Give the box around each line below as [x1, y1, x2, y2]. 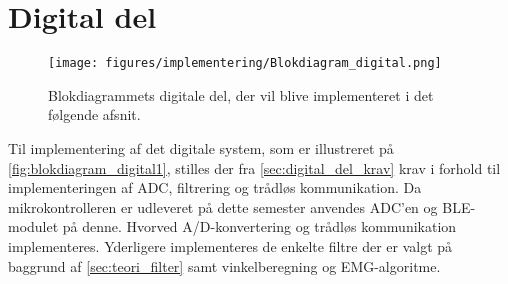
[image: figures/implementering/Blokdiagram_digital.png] [48, 56, 442, 71]
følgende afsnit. [48, 104, 141, 125]
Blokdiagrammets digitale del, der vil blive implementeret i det [48, 84, 434, 105]
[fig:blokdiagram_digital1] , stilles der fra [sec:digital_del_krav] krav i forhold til [8, 157, 501, 178]
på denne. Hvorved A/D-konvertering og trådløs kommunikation [62, 216, 457, 237]
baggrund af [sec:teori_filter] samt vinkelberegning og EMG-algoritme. [8, 255, 441, 276]
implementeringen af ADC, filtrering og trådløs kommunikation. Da [8, 177, 422, 198]
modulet [8, 216, 59, 237]
